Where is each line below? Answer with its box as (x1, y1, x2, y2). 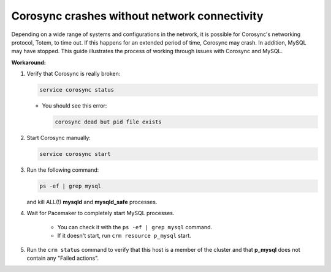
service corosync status (39, 86, 115, 94)
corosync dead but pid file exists (55, 119, 162, 125)
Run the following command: (26, 166, 99, 174)
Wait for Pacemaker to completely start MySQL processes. (26, 210, 175, 217)
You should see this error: (42, 102, 107, 109)
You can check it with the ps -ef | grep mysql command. (57, 223, 213, 230)
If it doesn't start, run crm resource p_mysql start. (57, 232, 191, 240)
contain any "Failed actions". (26, 254, 99, 262)
